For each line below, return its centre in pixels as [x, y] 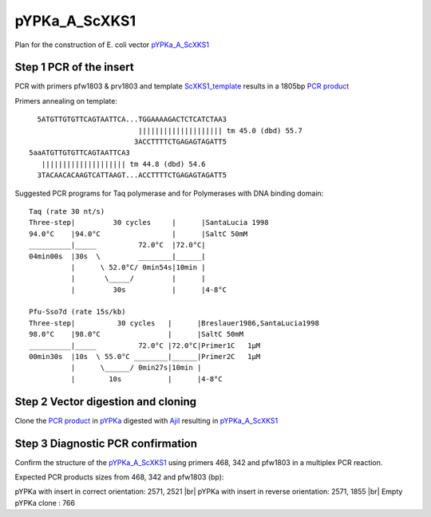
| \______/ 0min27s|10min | [136, 368]
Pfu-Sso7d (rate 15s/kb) [77, 312]
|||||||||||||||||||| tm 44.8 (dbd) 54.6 [124, 164]
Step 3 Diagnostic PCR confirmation [106, 443]
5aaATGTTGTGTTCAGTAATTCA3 [80, 153]
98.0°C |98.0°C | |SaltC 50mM [136, 334]
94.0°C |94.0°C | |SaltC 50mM [138, 234]
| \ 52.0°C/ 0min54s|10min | [138, 267]
